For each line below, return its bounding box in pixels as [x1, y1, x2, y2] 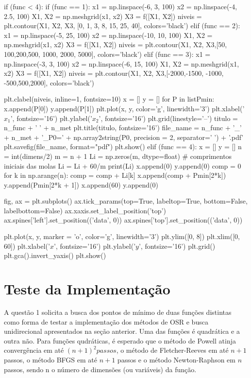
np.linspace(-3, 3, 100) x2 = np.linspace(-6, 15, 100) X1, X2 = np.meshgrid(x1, [4, 58, 239, 69]
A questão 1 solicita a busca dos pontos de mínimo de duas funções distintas [4, 307, 232, 317]
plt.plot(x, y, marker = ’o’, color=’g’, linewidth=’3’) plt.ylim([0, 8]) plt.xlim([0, [4, 231, 240, 241]
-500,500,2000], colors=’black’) [4, 77, 95, 87]
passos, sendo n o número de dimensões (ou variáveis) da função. [4, 364, 197, 374]
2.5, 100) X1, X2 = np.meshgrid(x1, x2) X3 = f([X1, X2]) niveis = [4, 11, 202, 21]
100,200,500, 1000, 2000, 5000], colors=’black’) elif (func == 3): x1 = [4, 49, 211, 59]
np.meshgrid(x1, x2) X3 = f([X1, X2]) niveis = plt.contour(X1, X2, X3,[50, [4, 39, 227, 50]
